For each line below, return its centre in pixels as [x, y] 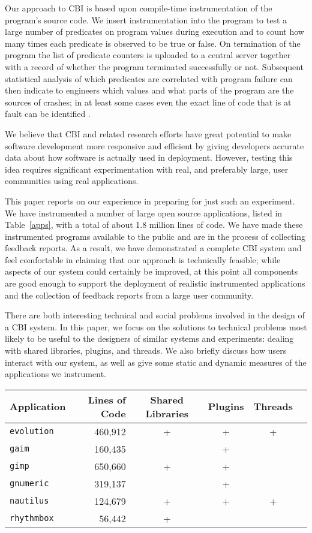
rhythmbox [32, 518]
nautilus [29, 501]
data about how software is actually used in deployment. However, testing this [149, 157]
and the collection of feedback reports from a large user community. [129, 295]
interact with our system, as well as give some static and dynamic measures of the [156, 362]
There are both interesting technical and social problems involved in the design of [155, 315]
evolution [32, 431]
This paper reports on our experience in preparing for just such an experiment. [150, 201]
